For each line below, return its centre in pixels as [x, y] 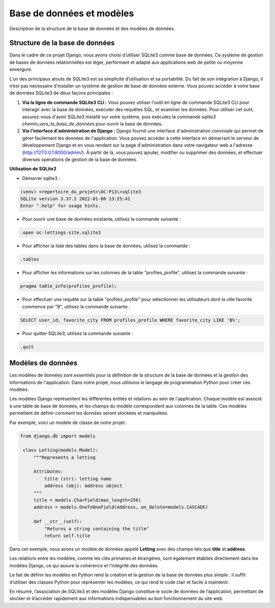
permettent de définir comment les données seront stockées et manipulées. [89, 413]
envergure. [21, 69]
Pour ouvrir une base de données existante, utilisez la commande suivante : [101, 219]
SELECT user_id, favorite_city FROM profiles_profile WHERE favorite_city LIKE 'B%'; [130, 320]
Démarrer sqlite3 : [41, 178]
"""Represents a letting [64, 457]
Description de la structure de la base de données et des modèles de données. [92, 29]
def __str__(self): [58, 522]
